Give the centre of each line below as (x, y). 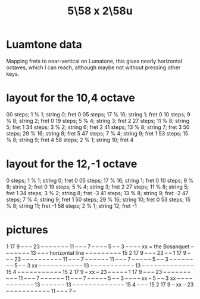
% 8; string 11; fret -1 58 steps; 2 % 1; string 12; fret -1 (71, 206)
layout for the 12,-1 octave (72, 164)
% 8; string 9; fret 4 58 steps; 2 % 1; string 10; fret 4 (70, 140)
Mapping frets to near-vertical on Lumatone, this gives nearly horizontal (94, 61)
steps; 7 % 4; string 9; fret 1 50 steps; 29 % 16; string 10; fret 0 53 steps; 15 (99, 199)
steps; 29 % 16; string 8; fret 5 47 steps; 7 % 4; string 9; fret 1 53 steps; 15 (97, 133)
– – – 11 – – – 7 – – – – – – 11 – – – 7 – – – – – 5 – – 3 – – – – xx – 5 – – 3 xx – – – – (99, 278)
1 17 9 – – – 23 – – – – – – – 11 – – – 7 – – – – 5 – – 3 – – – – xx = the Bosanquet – (100, 246)
